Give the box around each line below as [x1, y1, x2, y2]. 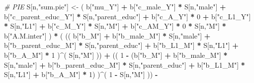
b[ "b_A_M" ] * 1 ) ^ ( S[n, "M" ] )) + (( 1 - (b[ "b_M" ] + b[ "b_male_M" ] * [4, 49, 228, 60]
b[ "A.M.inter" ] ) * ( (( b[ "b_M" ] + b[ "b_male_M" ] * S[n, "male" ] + [4, 30, 211, 41]
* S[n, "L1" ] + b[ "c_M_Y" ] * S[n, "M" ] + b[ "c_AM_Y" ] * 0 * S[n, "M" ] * [4, 21, 226, 31]
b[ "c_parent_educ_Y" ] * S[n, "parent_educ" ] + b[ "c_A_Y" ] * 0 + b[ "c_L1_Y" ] [4, 11, 251, 21]
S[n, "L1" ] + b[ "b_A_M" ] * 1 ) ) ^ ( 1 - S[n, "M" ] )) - [4, 69, 158, 80]
